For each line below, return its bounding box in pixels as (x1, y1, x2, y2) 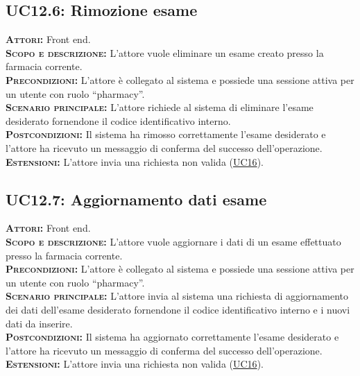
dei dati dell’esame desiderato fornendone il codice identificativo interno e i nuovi (6, 302, 350, 316)
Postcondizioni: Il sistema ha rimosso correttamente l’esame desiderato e (6, 127, 326, 142)
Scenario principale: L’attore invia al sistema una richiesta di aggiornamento (6, 289, 348, 303)
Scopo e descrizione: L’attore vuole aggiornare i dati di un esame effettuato (6, 234, 341, 248)
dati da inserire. (6, 316, 73, 330)
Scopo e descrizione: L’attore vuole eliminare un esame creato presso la (6, 45, 324, 60)
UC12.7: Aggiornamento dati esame (6, 188, 267, 210)
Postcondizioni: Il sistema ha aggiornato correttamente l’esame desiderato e (6, 330, 339, 344)
